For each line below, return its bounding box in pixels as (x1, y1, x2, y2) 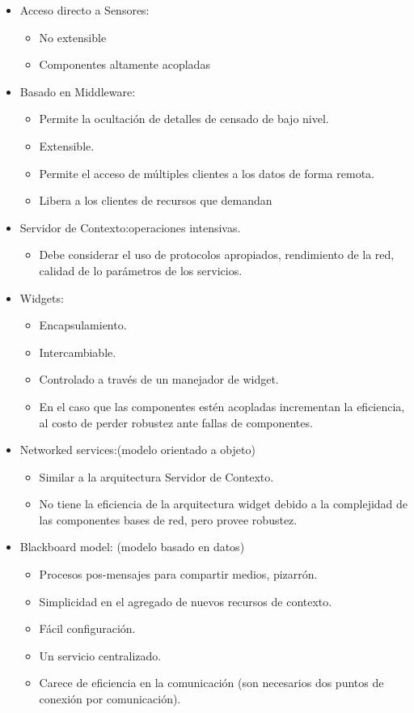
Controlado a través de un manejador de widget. (39, 371, 279, 388)
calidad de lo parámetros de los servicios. (39, 261, 243, 278)
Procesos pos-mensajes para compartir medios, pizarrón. (39, 566, 318, 583)
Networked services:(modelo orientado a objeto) (19, 441, 256, 458)
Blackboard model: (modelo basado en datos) (19, 538, 245, 555)
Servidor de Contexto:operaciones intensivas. (19, 219, 241, 236)
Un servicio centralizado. (39, 647, 162, 664)
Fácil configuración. (39, 620, 136, 637)
